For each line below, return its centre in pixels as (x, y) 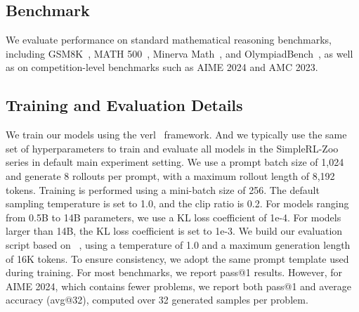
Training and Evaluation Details (124, 105)
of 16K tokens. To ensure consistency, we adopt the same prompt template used (177, 258)
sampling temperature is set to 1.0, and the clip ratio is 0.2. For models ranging (177, 203)
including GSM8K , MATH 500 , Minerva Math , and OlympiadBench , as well (179, 53)
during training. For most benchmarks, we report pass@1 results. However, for (174, 272)
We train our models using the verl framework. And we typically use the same (176, 135)
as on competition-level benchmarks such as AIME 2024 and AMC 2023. (162, 67)
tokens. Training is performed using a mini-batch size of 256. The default (163, 189)
